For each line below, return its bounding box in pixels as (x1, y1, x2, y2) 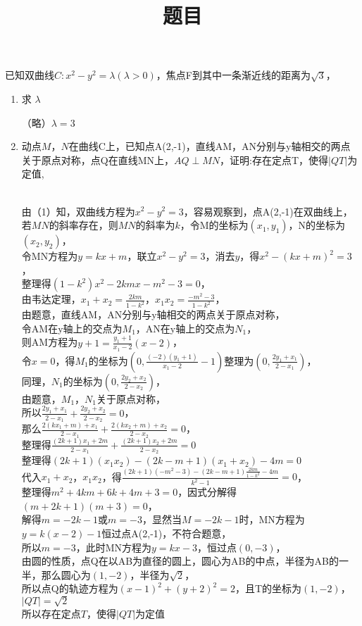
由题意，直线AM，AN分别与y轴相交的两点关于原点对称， (21, 307, 285, 322)
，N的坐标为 (288, 218, 346, 232)
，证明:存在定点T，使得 (220, 152, 329, 167)
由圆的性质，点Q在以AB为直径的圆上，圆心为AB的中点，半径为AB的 (21, 553, 339, 568)
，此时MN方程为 (75, 539, 151, 554)
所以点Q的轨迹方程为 (21, 581, 118, 596)
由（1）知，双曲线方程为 (21, 204, 135, 218)
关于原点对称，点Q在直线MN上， (21, 152, 175, 167)
